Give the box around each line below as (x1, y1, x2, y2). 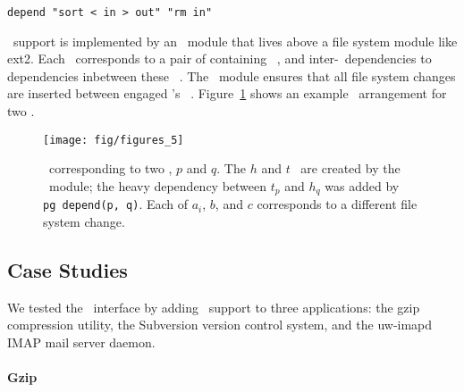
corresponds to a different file (257, 195, 418, 213)
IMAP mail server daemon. (7, 332, 156, 351)
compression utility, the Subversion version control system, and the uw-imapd (7, 315, 433, 334)
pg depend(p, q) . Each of (43, 195, 189, 213)
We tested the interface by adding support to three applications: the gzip (7, 297, 420, 316)
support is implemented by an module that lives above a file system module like (13, 31, 458, 50)
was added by (325, 176, 400, 195)
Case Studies (7, 255, 128, 283)
